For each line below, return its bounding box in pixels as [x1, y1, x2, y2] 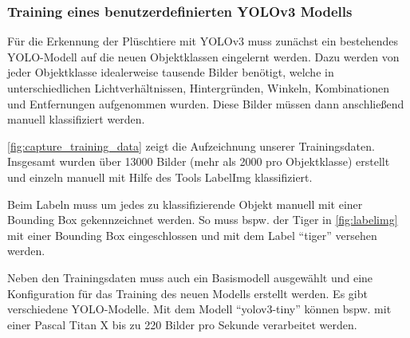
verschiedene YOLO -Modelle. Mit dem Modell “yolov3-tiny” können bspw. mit [7, 301, 392, 317]
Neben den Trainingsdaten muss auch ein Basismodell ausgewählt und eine [7, 269, 373, 285]
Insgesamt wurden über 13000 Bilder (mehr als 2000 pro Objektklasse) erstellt [7, 153, 390, 170]
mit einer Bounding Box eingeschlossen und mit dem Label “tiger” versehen [7, 226, 377, 243]
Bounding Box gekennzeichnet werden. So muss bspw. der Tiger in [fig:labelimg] [7, 211, 398, 228]
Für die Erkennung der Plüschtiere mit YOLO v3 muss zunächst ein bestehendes [7, 33, 398, 49]
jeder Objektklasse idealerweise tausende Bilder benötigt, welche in [7, 64, 334, 81]
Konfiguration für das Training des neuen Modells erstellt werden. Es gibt [7, 285, 368, 301]
